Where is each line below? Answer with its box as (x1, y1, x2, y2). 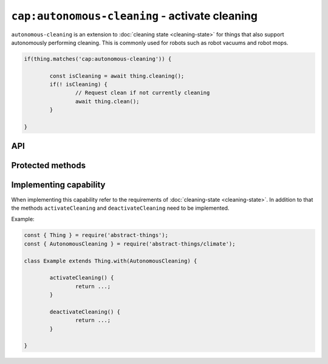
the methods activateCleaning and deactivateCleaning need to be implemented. (11, 204, 230, 211)
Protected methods (11, 160, 86, 171)
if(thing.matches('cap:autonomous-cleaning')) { (24, 55, 172, 62)
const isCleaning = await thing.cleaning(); (49, 72, 185, 79)
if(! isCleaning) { (49, 81, 108, 88)
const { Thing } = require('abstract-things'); (24, 232, 168, 239)
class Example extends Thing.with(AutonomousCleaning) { (24, 257, 197, 264)
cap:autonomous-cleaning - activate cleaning (11, 9, 258, 22)
